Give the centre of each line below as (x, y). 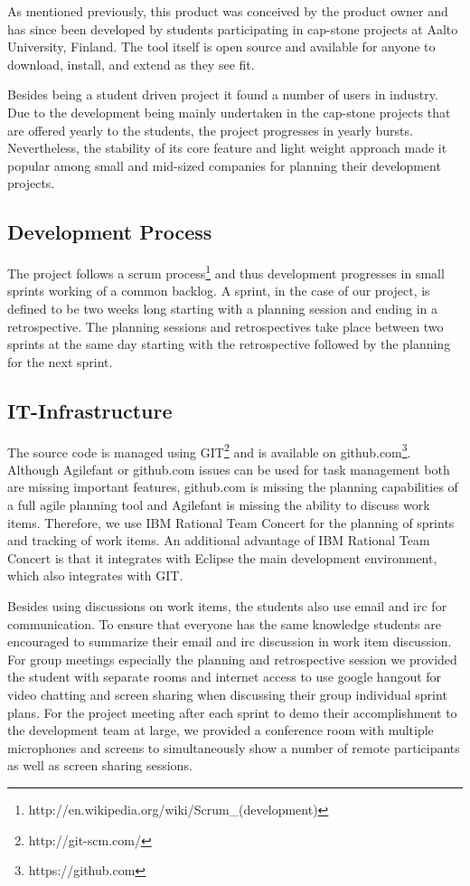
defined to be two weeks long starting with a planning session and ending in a (223, 308)
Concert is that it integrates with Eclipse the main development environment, (222, 557)
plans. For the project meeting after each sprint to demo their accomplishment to (232, 712)
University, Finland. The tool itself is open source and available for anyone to (221, 47)
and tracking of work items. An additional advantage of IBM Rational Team (219, 540)
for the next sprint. (60, 361)
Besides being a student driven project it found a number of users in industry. (223, 94)
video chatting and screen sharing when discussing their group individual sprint (227, 694)
